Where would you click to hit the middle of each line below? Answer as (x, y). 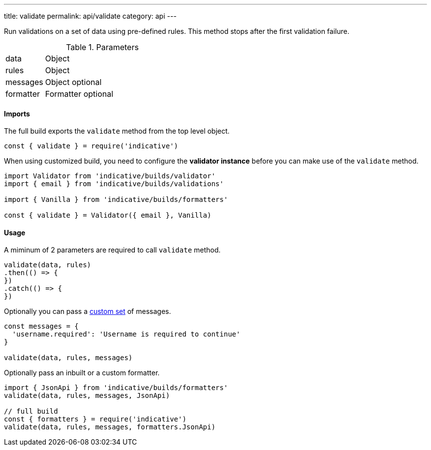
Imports (17, 113)
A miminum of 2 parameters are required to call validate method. (112, 250)
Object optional (73, 82)
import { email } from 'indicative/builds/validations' (114, 184)
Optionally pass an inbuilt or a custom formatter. (82, 373)
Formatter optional (79, 94)
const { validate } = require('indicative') (91, 146)
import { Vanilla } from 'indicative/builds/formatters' (116, 200)
